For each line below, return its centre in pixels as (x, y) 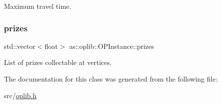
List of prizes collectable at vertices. (58, 62)
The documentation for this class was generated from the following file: (111, 79)
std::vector (20, 46)
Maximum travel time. (38, 6)
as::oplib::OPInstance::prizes (112, 46)
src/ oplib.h (20, 95)
